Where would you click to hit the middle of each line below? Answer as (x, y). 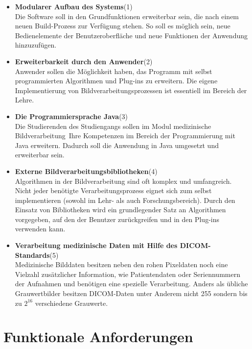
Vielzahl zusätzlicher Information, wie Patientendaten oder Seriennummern (127, 274)
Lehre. (24, 100)
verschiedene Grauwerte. (71, 303)
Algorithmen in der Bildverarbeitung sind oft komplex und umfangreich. (123, 181)
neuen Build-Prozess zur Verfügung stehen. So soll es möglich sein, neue (123, 26)
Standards (32, 255)
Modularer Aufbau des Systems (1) (74, 6)
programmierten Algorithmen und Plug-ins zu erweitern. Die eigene (116, 81)
